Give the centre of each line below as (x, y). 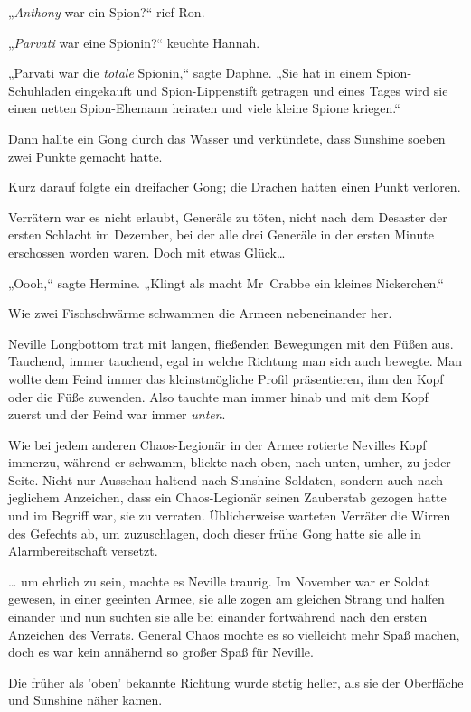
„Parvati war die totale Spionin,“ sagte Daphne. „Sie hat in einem (190, 73)
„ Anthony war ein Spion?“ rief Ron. (107, 12)
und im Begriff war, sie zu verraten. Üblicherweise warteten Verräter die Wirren (230, 515)
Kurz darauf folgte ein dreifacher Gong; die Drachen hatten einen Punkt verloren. (235, 187)
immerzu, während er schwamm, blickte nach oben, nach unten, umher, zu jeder (230, 462)
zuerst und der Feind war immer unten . (117, 414)
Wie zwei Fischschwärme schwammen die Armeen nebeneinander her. (200, 313)
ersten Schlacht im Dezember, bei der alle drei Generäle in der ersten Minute (221, 234)
